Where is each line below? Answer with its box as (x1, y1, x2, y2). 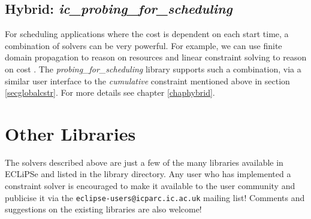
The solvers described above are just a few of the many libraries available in (5, 156, 283, 168)
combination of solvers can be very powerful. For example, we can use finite (5, 39, 282, 51)
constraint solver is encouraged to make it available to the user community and (5, 180, 295, 192)
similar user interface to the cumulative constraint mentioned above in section (5, 74, 290, 87)
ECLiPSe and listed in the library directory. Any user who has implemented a (5, 168, 291, 180)
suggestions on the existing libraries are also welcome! (5, 203, 202, 215)
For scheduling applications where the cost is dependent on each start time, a (5, 28, 289, 40)
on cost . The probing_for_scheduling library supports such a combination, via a (5, 62, 301, 75)
